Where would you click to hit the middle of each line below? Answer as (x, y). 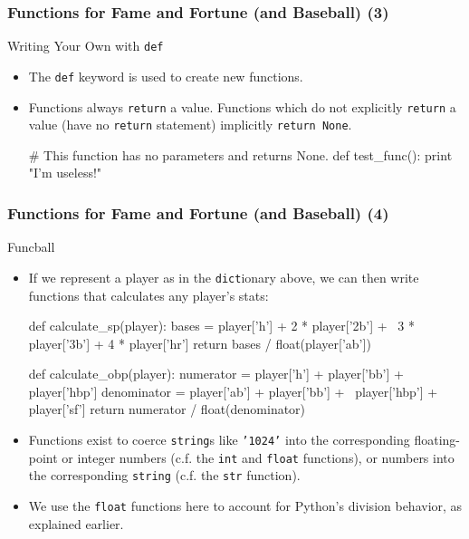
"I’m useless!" (65, 173)
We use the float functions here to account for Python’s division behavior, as (245, 506)
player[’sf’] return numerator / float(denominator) (167, 409)
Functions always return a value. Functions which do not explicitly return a (242, 106)
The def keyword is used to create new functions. (166, 76)
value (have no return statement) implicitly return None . (190, 125)
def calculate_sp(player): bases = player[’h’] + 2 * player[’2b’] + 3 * (221, 326)
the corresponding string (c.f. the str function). (164, 475)
